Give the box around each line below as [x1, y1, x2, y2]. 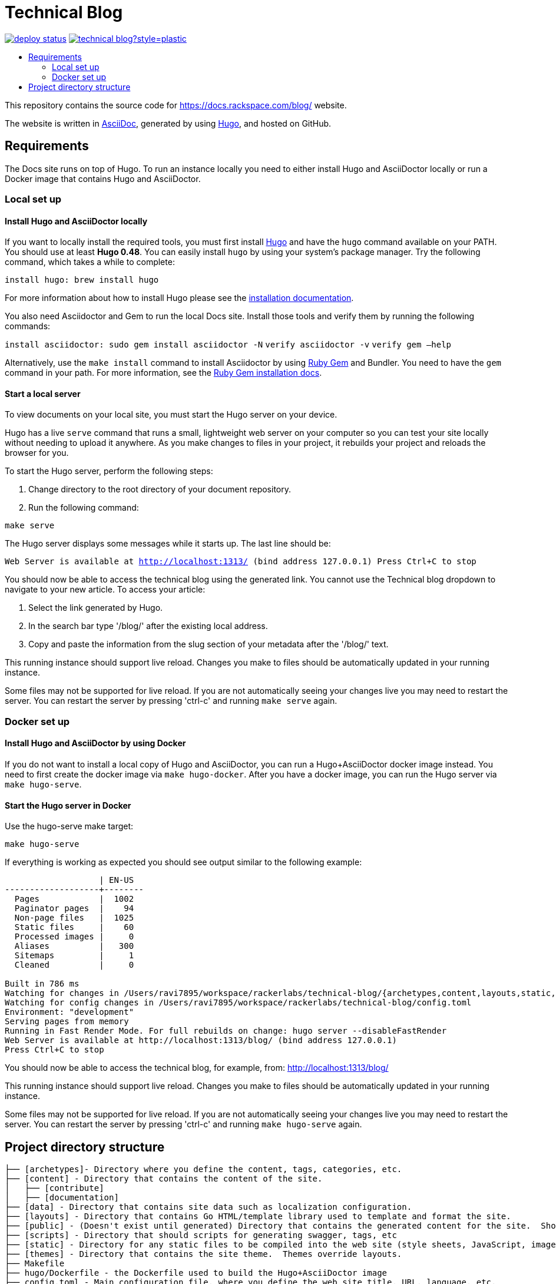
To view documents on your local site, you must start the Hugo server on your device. [5, 409, 337, 420]
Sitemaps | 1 [14, 951, 134, 961]
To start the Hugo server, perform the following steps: [5, 466, 213, 476]
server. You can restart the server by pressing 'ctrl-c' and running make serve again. [5, 696, 337, 706]
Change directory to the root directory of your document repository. [28, 484, 291, 495]
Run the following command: [28, 502, 139, 513]
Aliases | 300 [14, 941, 134, 951]
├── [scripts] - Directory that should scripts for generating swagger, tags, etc [5, 1230, 397, 1240]
